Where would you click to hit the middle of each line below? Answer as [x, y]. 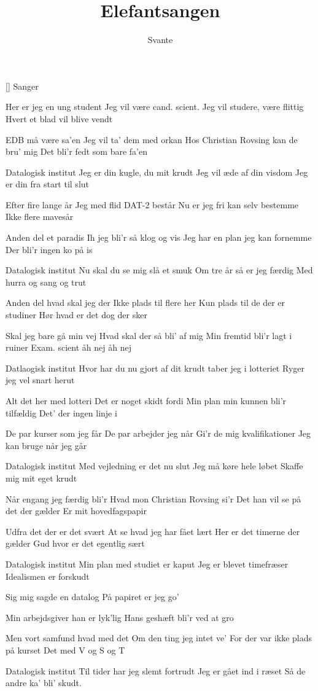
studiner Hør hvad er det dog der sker [76, 315]
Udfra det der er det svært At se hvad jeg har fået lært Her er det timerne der [153, 531]
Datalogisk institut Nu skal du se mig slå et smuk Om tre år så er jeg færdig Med [159, 270]
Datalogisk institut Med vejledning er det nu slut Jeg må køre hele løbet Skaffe [154, 466]
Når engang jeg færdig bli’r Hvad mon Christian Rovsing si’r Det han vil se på [153, 498]
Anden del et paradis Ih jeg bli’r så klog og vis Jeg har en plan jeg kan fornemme [159, 237]
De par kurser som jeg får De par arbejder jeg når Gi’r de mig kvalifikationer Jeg [158, 433]
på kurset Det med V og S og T [65, 650]
